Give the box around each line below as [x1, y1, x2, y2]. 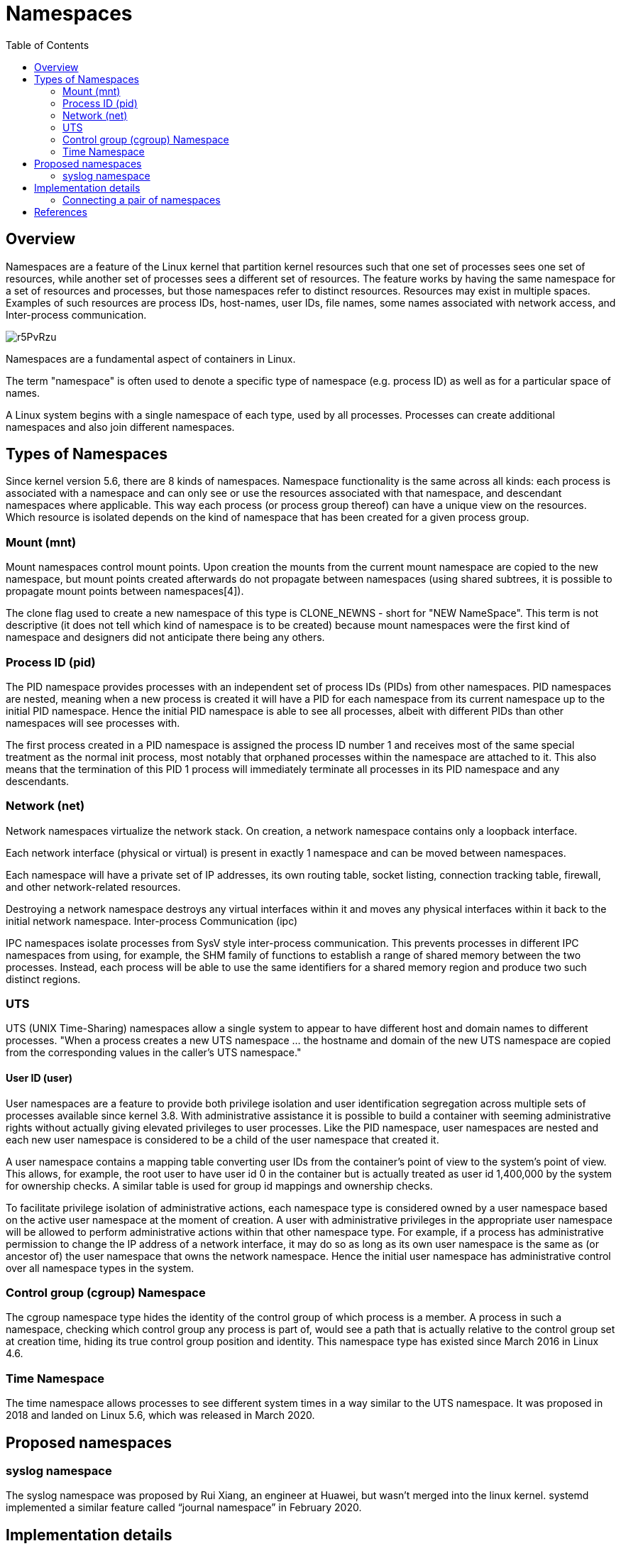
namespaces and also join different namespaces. [6, 420, 235, 433]
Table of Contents [6, 38, 89, 51]
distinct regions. [6, 972, 81, 985]
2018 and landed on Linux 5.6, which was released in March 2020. [6, 1409, 315, 1422]
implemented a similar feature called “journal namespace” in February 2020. [6, 1501, 362, 1514]
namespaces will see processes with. [6, 716, 180, 729]
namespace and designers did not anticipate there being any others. [6, 631, 325, 644]
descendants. [6, 774, 70, 787]
